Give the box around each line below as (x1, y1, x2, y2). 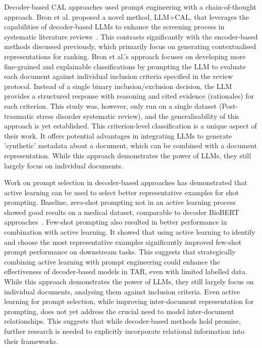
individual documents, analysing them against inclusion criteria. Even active (4, 286, 240, 296)
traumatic (4, 110, 34, 121)
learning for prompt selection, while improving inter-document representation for (4, 296, 254, 307)
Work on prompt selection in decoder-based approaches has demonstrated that (4, 177, 247, 188)
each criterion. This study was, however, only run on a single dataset (4, 100, 217, 111)
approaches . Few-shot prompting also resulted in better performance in (4, 216, 227, 227)
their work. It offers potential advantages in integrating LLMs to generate (4, 130, 232, 141)
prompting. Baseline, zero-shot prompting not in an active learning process (4, 197, 236, 207)
